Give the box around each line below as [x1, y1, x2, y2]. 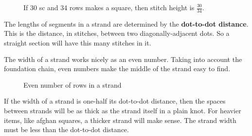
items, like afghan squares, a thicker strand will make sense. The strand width [4, 115, 236, 125]
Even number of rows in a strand [23, 79, 122, 90]
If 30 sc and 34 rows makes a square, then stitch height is [23, 2, 195, 12]
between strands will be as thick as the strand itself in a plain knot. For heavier [4, 105, 241, 115]
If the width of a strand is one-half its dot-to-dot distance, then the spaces [4, 96, 226, 106]
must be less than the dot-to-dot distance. [4, 124, 129, 135]
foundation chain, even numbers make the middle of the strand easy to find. [4, 63, 231, 74]
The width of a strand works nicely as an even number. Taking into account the [4, 54, 242, 64]
